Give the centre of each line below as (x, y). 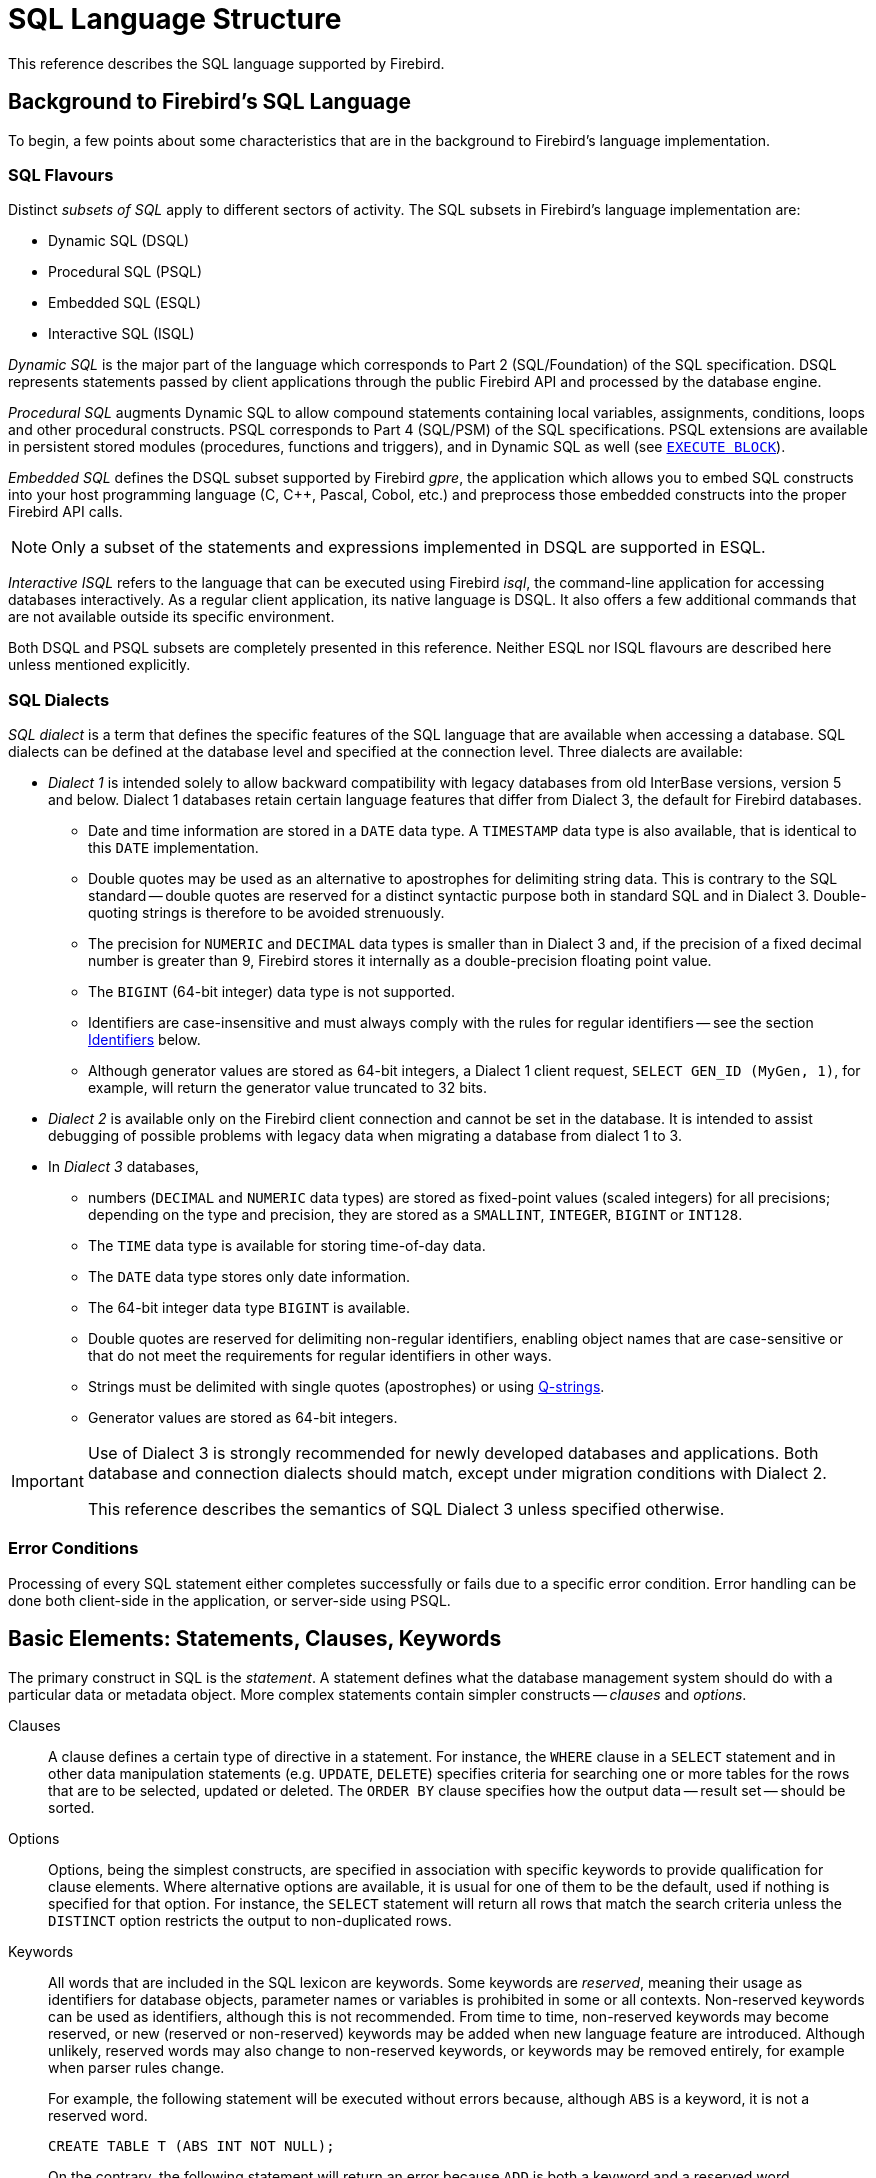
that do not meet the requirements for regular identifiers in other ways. (320, 1356)
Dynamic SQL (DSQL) (119, 241)
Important (47, 1481)
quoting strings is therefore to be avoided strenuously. (266, 913)
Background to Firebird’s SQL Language (209, 102)
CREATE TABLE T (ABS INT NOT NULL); (191, 2145)
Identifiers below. (144, 1040)
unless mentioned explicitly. (99, 665)
